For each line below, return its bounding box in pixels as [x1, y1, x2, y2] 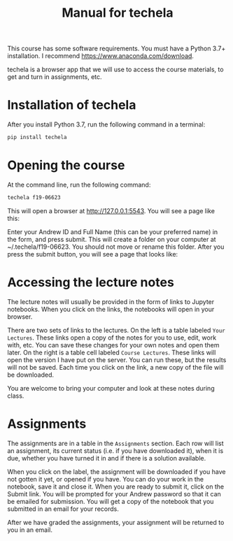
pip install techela [7, 134, 68, 141]
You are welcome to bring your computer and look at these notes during [7, 384, 215, 392]
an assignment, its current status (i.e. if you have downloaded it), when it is [7, 446, 224, 455]
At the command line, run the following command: [7, 180, 151, 189]
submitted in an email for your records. [7, 505, 119, 513]
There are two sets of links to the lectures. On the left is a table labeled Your [7, 326, 225, 334]
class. [7, 391, 24, 400]
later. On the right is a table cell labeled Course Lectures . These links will [7, 348, 216, 356]
